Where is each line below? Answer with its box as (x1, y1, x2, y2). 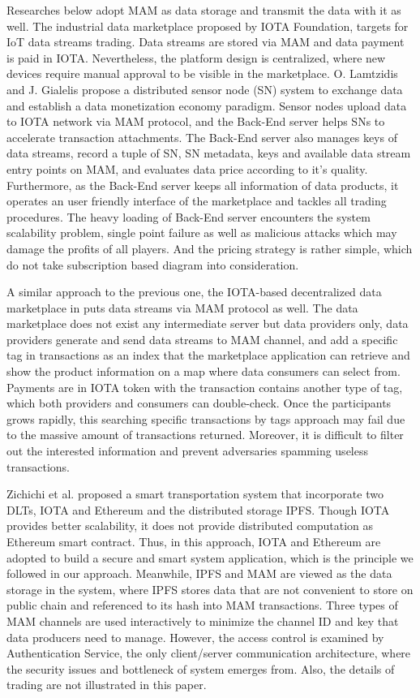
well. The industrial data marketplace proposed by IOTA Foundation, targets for (6, 17, 409, 34)
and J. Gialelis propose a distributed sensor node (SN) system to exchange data (6, 80, 403, 97)
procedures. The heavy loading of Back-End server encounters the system (6, 208, 371, 225)
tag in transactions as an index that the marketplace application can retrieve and (6, 347, 410, 364)
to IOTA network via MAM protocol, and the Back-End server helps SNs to (6, 113, 385, 130)
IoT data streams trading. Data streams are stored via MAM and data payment (6, 33, 405, 50)
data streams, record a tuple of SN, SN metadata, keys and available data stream (6, 144, 411, 162)
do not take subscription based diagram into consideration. (6, 256, 299, 273)
